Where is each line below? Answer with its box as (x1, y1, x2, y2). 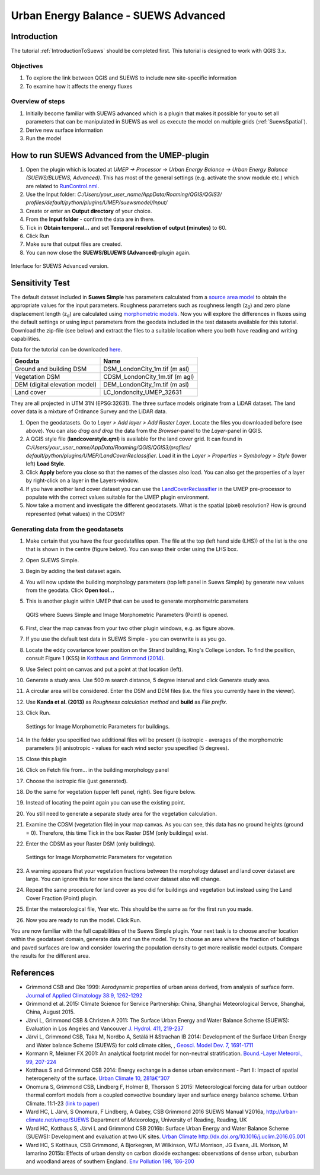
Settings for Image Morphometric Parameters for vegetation (25, 854, 172, 861)
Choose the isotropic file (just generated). (25, 777, 128, 784)
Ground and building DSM (14, 365, 87, 373)
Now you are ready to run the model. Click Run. (25, 916, 142, 923)
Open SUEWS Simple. (25, 556, 79, 563)
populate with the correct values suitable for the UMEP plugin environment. (25, 493, 210, 501)
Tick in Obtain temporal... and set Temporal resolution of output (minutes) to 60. (25, 224, 227, 231)
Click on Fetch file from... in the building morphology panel (25, 767, 169, 774)
